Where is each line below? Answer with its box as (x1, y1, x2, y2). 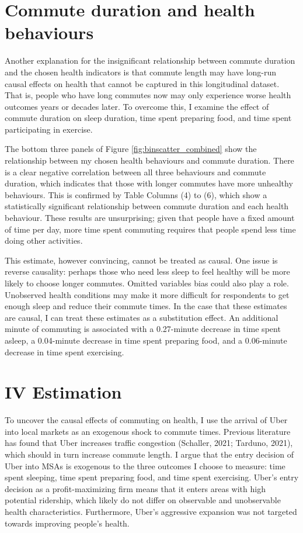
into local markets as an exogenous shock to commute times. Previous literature (5, 425, 291, 437)
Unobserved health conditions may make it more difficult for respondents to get (5, 288, 290, 300)
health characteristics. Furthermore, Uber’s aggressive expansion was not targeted (5, 506, 297, 518)
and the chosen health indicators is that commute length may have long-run (5, 65, 277, 78)
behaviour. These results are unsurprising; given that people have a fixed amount (5, 212, 295, 224)
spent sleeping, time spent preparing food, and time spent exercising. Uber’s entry (5, 471, 299, 483)
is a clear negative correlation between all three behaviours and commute (5, 165, 266, 178)
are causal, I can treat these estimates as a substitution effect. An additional (5, 311, 278, 323)
